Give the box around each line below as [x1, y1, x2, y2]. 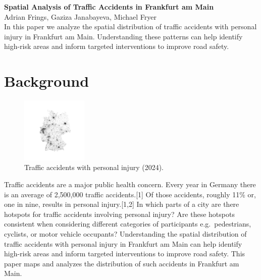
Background [4, 71, 89, 91]
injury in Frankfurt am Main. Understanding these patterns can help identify [4, 31, 243, 41]
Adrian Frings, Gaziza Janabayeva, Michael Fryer [4, 11, 156, 22]
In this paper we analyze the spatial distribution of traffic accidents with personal [4, 21, 257, 32]
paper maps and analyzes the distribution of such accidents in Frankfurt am [4, 258, 239, 268]
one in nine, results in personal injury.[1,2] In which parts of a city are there [4, 199, 239, 209]
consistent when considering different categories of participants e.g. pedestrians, [4, 218, 251, 229]
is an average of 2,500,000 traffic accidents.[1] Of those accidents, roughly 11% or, [4, 189, 256, 199]
